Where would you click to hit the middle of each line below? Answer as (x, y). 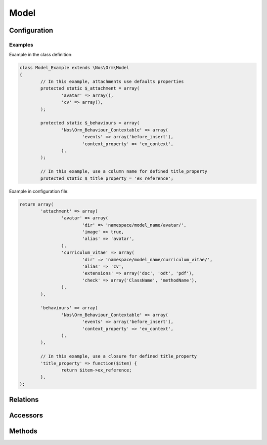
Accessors (26, 416)
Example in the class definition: (41, 55)
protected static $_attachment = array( (90, 88)
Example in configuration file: (39, 191)
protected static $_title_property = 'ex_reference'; (107, 178)
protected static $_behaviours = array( (90, 123)
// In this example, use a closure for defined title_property (119, 356)
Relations (24, 400)
